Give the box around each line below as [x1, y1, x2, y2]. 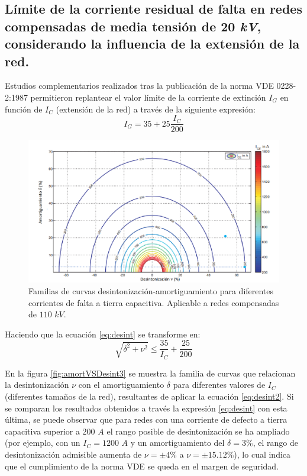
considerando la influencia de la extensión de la [5, 34, 300, 53]
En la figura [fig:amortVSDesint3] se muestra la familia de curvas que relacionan [5, 366, 296, 379]
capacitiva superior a [5, 424, 80, 437]
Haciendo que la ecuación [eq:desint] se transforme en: [5, 327, 201, 340]
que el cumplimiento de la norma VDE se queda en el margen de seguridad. [5, 459, 279, 472]
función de [5, 102, 43, 115]
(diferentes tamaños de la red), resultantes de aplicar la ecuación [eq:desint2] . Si [5, 390, 294, 403]
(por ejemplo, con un [5, 436, 80, 449]
